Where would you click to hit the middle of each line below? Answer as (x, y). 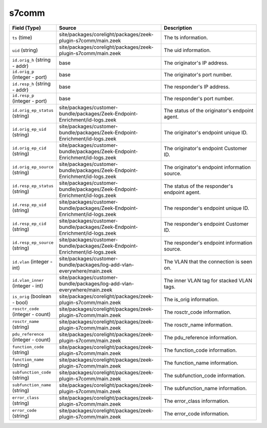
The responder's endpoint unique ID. (207, 208)
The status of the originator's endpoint (209, 110)
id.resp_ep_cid (29, 224)
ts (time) (22, 37)
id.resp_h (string (31, 83)
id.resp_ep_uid (29, 205)
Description (178, 28)
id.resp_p (23, 95)
